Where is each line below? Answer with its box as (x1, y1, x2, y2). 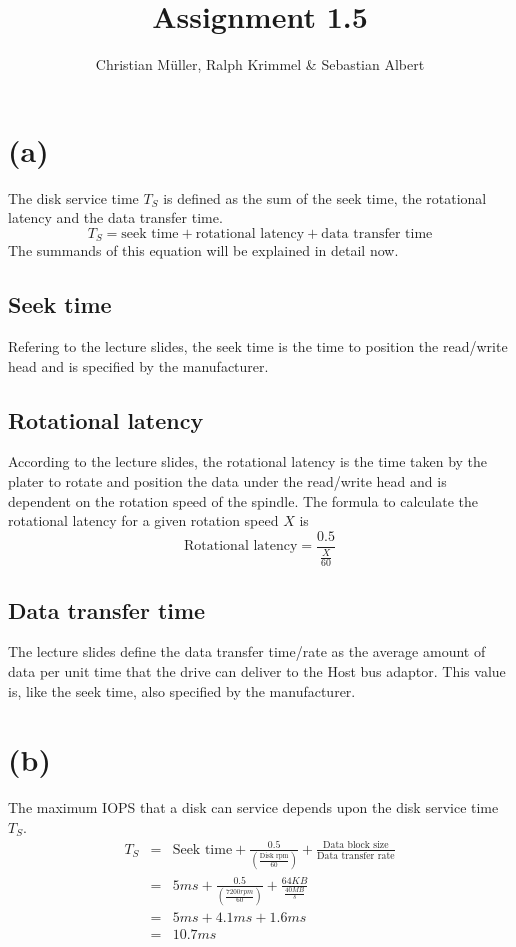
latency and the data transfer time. (8, 207, 223, 228)
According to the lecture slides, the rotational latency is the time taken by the (8, 451, 488, 472)
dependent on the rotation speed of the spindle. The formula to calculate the (8, 490, 479, 511)
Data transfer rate (317, 850, 395, 861)
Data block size (323, 840, 389, 851)
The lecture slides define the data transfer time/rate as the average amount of (8, 641, 486, 662)
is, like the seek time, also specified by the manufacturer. (8, 680, 356, 701)
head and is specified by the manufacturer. (8, 355, 269, 376)
